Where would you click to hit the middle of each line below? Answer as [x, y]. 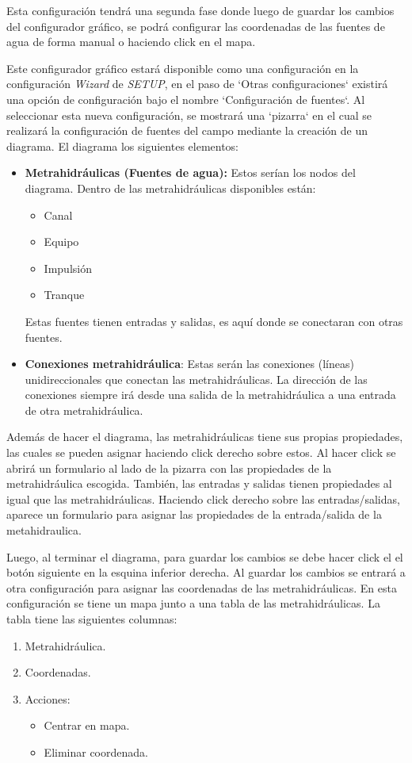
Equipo [61, 242]
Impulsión [68, 268]
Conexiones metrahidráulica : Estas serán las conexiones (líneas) [189, 364]
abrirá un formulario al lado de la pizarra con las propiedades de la [169, 468]
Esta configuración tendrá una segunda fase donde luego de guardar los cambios [200, 10]
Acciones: [48, 698]
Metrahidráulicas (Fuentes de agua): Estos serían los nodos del [190, 173]
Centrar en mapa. [87, 725]
